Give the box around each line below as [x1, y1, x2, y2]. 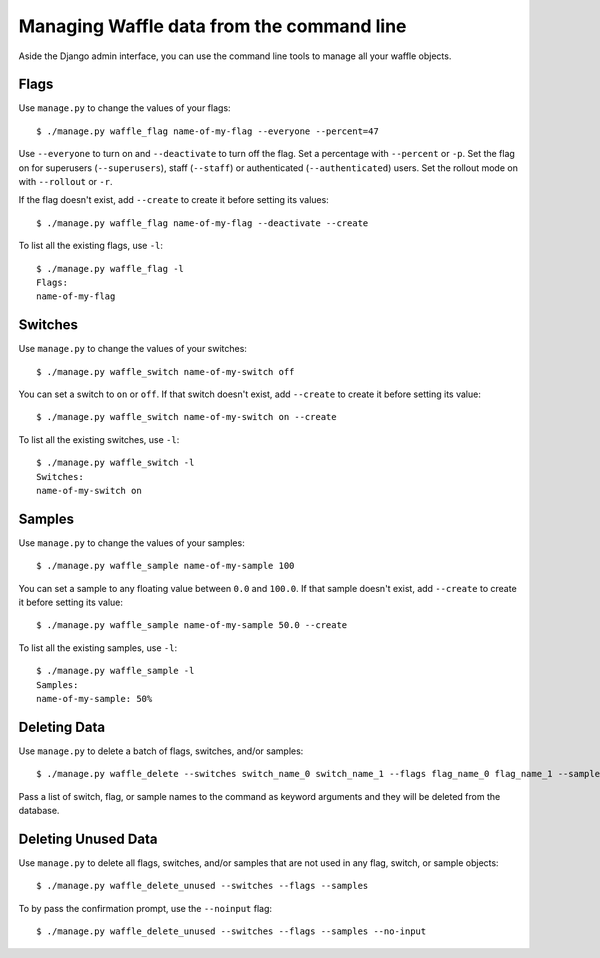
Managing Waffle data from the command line [18, 15, 407, 37]
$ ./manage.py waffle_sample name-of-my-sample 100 [36, 560, 295, 572]
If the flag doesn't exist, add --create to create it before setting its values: [18, 194, 329, 206]
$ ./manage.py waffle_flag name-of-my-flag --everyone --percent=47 [36, 125, 379, 137]
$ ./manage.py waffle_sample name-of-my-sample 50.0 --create [36, 620, 348, 631]
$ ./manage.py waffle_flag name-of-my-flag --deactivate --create [36, 217, 369, 229]
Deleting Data [18, 718, 105, 735]
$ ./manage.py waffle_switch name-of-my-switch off [36, 366, 295, 377]
